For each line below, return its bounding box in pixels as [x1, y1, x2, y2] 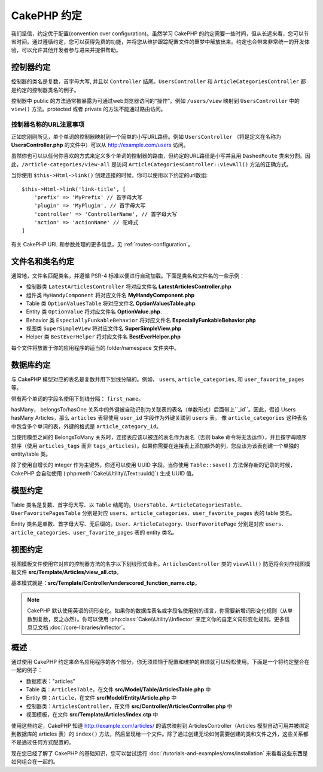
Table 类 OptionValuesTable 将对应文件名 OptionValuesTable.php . [26, 300, 197, 307]
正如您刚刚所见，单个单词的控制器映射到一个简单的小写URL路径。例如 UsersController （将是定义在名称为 [11, 133, 281, 140]
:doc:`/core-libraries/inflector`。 [49, 624, 129, 631]
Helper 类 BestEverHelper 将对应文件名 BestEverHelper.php [26, 333, 181, 340]
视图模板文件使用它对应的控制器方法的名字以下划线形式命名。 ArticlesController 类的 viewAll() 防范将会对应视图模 [11, 560, 310, 567]
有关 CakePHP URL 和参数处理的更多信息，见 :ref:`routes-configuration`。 [11, 240, 194, 248]
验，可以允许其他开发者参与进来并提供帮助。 [11, 47, 121, 54]
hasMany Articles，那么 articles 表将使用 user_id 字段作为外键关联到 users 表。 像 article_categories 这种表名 [11, 414, 307, 422]
